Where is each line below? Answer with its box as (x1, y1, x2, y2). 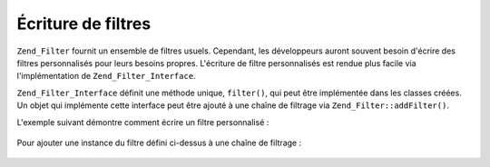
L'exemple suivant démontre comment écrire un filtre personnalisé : (16, 116, 269, 127)
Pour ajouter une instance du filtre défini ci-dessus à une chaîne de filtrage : (16, 137, 302, 148)
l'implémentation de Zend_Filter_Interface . (16, 71, 196, 82)
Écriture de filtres (16, 14, 152, 34)
